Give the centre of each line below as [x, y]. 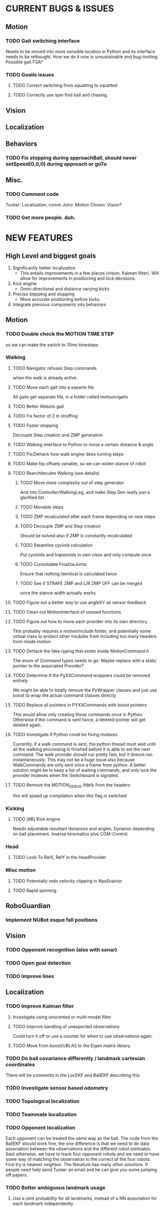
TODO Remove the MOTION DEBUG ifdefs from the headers [71, 785]
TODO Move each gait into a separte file [53, 387]
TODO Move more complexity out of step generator [72, 483]
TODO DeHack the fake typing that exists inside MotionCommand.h [81, 651]
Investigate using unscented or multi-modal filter [62, 1017]
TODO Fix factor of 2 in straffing [45, 416]
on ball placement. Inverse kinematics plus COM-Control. [71, 834]
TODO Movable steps [42, 507]
